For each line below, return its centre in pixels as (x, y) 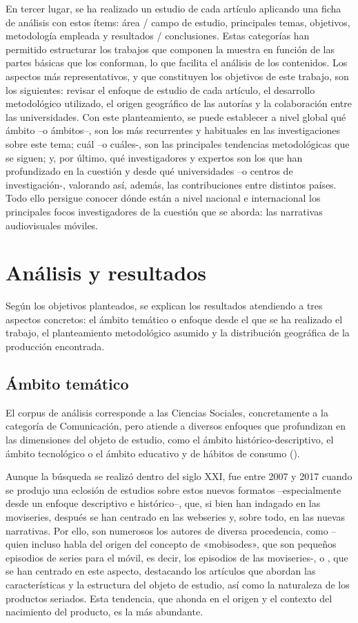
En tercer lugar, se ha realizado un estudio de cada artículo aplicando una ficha (173, 8)
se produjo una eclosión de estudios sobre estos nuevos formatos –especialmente (173, 489)
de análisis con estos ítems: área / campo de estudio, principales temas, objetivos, (178, 22)
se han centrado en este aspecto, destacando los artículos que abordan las (161, 571)
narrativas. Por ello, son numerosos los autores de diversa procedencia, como (167, 530)
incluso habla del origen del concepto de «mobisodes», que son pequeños (184, 544)
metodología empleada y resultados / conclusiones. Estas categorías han (158, 36)
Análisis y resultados (106, 272)
